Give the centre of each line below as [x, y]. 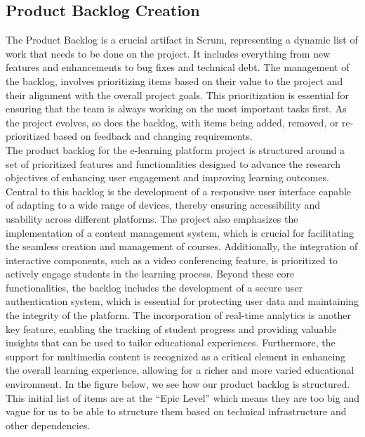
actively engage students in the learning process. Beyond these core [150, 274]
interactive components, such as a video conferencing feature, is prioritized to [172, 260]
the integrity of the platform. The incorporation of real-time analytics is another [178, 315]
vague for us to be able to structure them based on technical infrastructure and [176, 411]
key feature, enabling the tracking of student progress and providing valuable [171, 328]
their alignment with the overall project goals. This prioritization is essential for [178, 94]
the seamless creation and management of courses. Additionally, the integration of [182, 246]
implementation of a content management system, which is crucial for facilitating [180, 232]
